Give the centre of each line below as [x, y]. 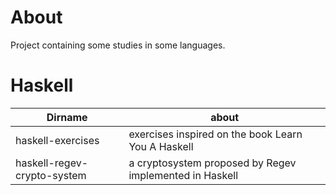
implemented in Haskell [183, 175]
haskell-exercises [57, 140]
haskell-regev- [52, 163]
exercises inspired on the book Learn [215, 134]
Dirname [67, 117]
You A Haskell [161, 146]
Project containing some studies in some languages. [118, 45]
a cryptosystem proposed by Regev [212, 163]
